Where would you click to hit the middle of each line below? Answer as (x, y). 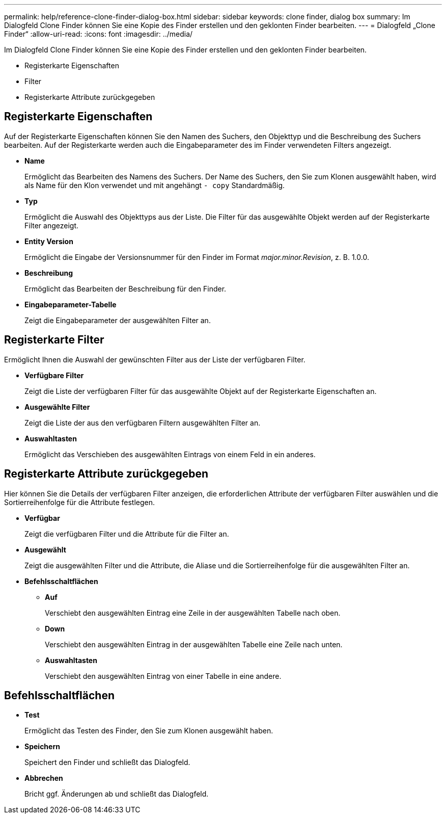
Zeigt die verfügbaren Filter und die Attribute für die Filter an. (127, 534)
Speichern (42, 747)
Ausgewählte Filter (57, 407)
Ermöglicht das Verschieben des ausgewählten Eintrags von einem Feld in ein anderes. (170, 454)
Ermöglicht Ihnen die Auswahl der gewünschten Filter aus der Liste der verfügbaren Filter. (155, 359)
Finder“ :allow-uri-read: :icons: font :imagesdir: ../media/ (99, 34)
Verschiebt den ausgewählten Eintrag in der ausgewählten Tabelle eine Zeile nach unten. (194, 644)
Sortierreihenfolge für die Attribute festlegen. (80, 502)
